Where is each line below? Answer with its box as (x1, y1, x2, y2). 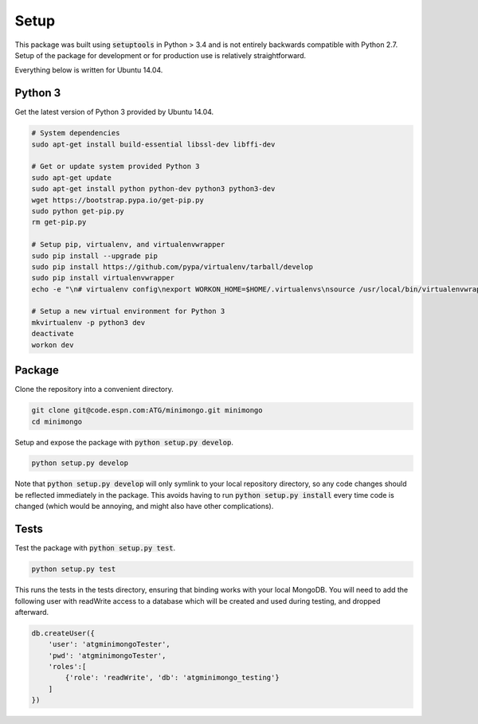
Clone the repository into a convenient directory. (14, 385, 174, 394)
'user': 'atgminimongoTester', (48, 640, 170, 649)
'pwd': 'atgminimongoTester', (48, 651, 167, 660)
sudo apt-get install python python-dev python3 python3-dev (31, 184, 276, 194)
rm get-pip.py (31, 217, 87, 227)
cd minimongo (31, 417, 83, 426)
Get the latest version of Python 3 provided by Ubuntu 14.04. (14, 108, 214, 117)
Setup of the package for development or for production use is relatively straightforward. (14, 50, 307, 60)
